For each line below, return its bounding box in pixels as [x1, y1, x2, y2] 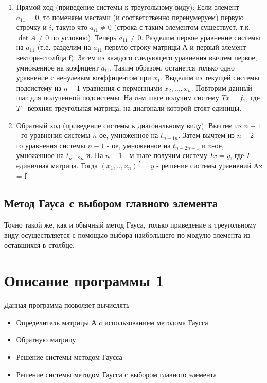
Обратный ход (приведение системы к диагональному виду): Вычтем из [16, 119, 242, 130]
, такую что [51, 22, 88, 32]
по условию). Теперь [51, 31, 117, 42]
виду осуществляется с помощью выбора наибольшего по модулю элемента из [4, 229, 251, 240]
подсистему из [16, 82, 61, 93]
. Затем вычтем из [178, 130, 235, 141]
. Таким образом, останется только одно [109, 62, 235, 73]
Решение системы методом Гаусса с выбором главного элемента [16, 369, 217, 379]
